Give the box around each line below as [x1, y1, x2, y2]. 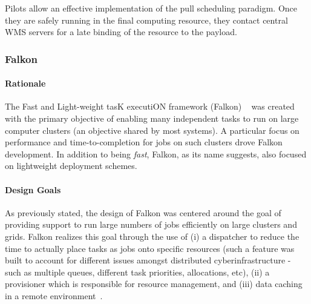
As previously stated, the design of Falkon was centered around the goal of [5, 206, 281, 219]
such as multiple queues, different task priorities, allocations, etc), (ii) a [5, 265, 270, 278]
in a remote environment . [5, 289, 103, 302]
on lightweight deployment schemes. [5, 159, 137, 172]
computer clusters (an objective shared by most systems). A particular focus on [5, 124, 300, 136]
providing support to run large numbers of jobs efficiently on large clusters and [5, 218, 297, 231]
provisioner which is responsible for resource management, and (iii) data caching [5, 277, 303, 290]
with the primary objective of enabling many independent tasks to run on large [5, 112, 299, 125]
